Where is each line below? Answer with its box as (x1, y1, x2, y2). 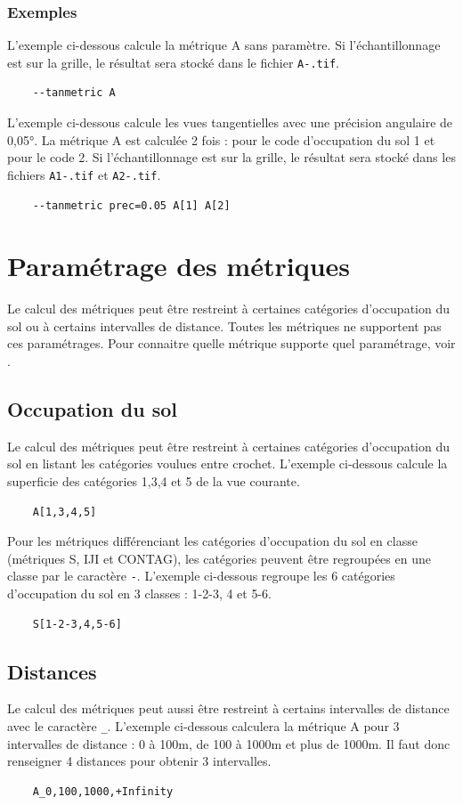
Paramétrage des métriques (7, 248, 351, 284)
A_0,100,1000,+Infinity (32, 785, 174, 798)
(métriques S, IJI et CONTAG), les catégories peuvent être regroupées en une (7, 549, 431, 567)
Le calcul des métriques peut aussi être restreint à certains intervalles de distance (7, 699, 450, 718)
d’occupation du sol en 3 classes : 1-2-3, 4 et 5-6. (7, 584, 272, 603)
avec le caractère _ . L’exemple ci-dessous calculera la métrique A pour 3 (7, 717, 400, 735)
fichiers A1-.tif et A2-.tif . (7, 165, 161, 183)
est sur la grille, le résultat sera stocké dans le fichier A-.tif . (7, 53, 339, 71)
